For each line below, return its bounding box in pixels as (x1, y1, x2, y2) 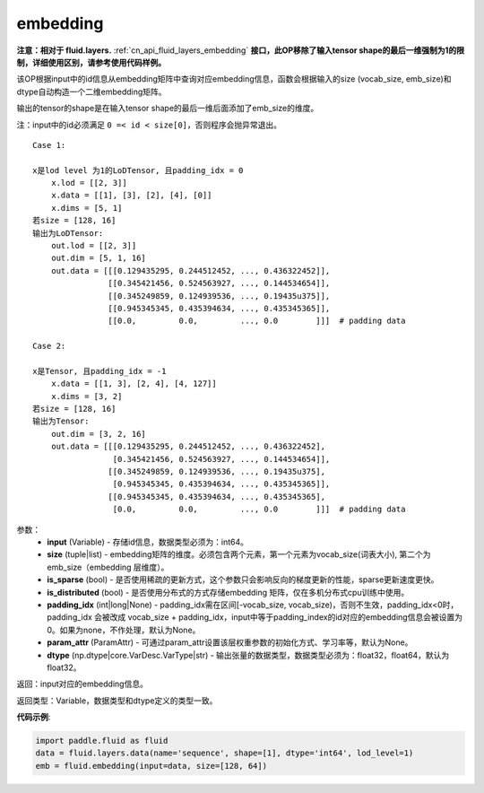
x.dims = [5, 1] (50, 203, 123, 213)
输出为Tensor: (32, 416, 90, 426)
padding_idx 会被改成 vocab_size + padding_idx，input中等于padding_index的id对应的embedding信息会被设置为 (47, 612, 463, 623)
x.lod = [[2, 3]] (50, 178, 127, 188)
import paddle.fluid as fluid (35, 736, 169, 746)
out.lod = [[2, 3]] (50, 240, 137, 251)
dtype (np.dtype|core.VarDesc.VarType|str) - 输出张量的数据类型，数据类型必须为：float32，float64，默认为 (47, 649, 450, 660)
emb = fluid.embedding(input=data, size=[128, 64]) (35, 761, 268, 771)
